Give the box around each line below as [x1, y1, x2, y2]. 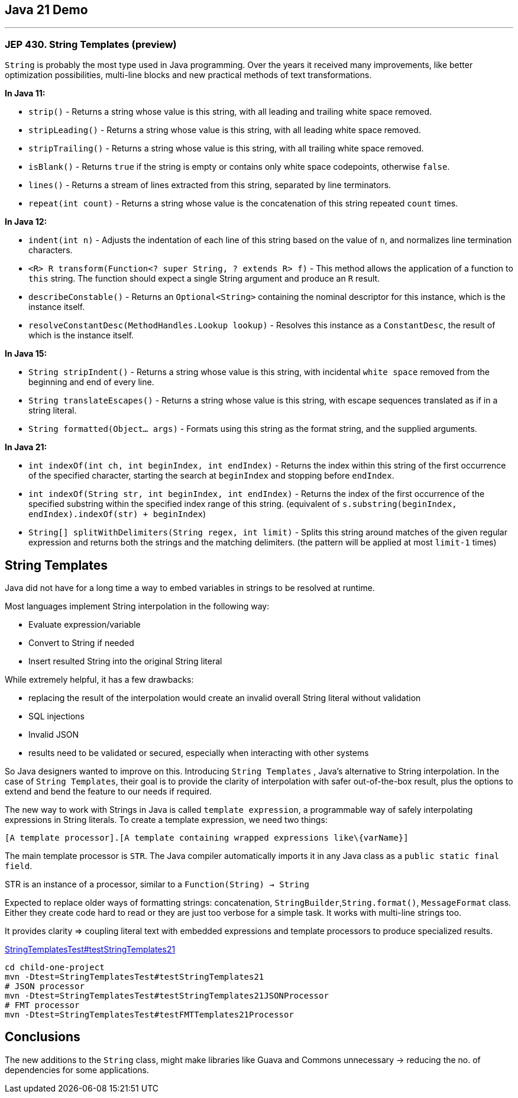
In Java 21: [5, 442, 47, 453]
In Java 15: [5, 348, 47, 359]
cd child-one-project [5, 963, 105, 973]
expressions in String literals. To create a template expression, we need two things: [5, 815, 328, 825]
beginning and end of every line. [28, 377, 154, 387]
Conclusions [5, 1029, 80, 1045]
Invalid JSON [28, 729, 79, 740]
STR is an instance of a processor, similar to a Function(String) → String [5, 879, 309, 890]
